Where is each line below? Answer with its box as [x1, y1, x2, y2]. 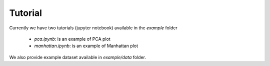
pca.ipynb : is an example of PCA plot [34, 36, 111, 42]
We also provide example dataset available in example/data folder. [9, 54, 146, 60]
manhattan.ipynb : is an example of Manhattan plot [34, 43, 138, 49]
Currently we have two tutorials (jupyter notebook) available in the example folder [9, 25, 177, 31]
